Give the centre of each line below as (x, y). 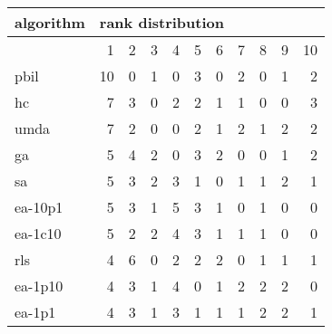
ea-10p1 (39, 207)
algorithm (50, 22)
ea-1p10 (39, 286)
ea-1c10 (38, 233)
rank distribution (161, 22)
